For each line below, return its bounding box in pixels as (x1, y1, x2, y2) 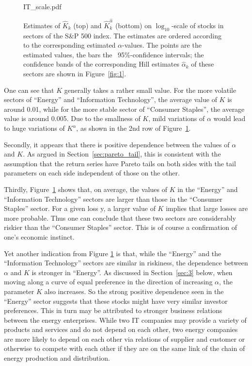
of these (191, 59, 214, 69)
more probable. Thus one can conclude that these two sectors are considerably (4, 212, 236, 223)
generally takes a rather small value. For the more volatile (64, 85, 236, 95)
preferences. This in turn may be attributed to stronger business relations (4, 305, 222, 315)
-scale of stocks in (171, 20, 224, 30)
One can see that (4, 85, 54, 95)
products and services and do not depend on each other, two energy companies (4, 324, 238, 334)
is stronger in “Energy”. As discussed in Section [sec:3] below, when (31, 267, 233, 277)
